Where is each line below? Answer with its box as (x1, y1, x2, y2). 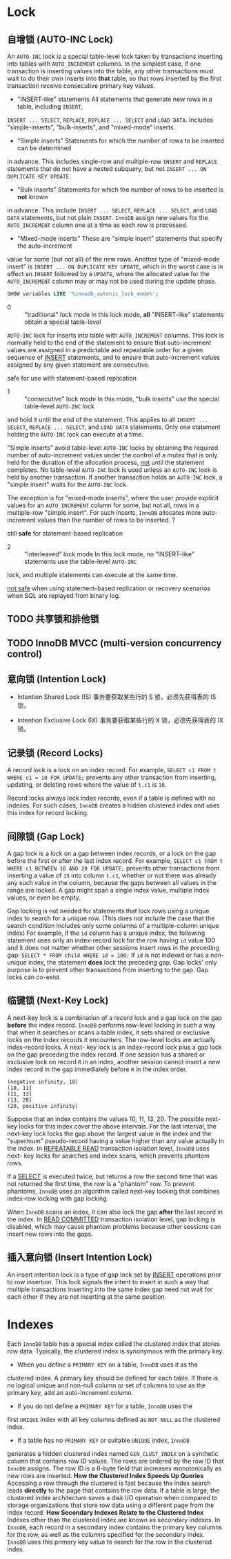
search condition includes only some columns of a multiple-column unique (7, 922, 219, 930)
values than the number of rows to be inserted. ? (37, 516, 176, 524)
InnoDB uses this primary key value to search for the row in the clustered (7, 1538, 212, 1546)
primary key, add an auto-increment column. (7, 1388, 134, 1396)
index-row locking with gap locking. (7, 1194, 109, 1203)
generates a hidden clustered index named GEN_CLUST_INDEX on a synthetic (7, 1449, 219, 1457)
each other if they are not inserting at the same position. (7, 1292, 167, 1301)
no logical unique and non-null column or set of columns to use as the (7, 1381, 206, 1389)
